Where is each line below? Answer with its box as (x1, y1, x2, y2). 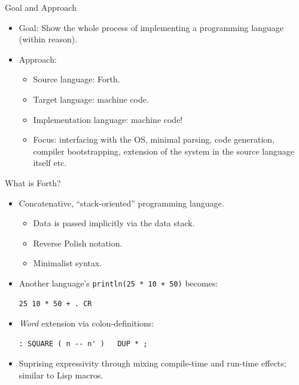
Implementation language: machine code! (33, 113, 183, 125)
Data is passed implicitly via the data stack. (33, 217, 195, 229)
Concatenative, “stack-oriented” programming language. (19, 196, 224, 209)
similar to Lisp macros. (19, 368, 103, 381)
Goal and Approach (5, 1, 77, 13)
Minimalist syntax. (33, 257, 102, 269)
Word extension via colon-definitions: (19, 317, 154, 329)
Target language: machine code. (33, 93, 149, 105)
